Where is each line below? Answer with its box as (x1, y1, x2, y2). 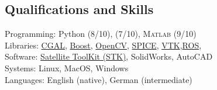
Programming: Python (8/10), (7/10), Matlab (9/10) (5, 27, 197, 40)
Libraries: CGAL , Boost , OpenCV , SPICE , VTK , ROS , (5, 39, 202, 51)
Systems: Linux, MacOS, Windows (5, 61, 129, 74)
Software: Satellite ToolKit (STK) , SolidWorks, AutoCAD (5, 50, 213, 63)
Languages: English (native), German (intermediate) (5, 73, 192, 85)
